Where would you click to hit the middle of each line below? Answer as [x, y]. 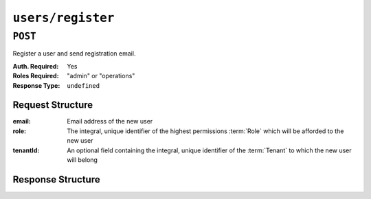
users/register [64, 18]
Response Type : [36, 85]
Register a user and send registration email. [74, 54]
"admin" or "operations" [101, 76]
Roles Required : [36, 76]
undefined [83, 85]
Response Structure [56, 179]
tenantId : [26, 150]
